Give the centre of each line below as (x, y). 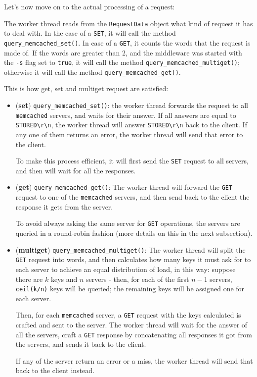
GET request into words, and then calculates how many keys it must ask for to (133, 259)
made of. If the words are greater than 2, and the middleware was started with (123, 52)
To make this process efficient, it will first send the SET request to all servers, (132, 161)
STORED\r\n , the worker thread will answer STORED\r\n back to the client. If (131, 125)
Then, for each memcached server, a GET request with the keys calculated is (128, 315)
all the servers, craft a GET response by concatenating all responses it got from (134, 334)
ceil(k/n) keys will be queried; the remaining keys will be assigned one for (130, 289)
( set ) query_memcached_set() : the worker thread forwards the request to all (132, 105)
